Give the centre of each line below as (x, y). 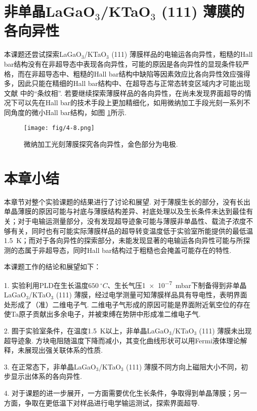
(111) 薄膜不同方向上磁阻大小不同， (183, 366)
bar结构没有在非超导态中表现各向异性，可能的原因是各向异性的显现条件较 (123, 63)
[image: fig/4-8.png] (59, 128)
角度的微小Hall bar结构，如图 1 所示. (68, 112)
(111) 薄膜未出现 (225, 331)
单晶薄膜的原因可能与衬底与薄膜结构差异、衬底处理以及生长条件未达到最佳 (125, 211)
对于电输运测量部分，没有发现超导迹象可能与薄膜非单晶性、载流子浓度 (132, 221)
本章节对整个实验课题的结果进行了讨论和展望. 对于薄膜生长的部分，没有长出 (127, 201)
